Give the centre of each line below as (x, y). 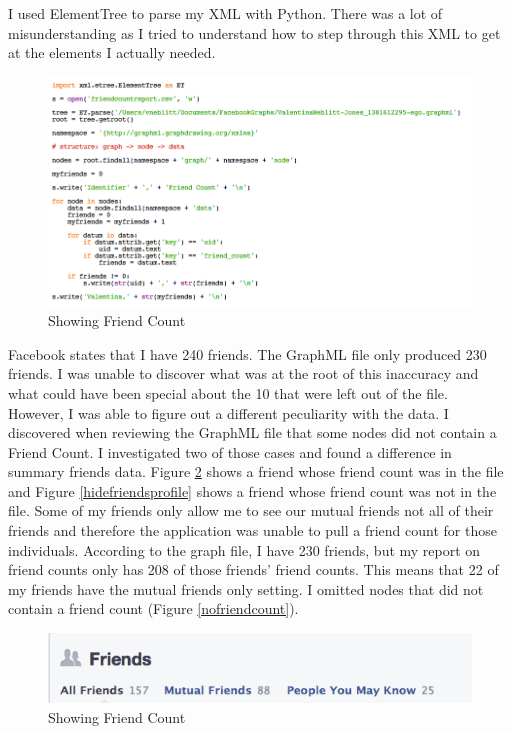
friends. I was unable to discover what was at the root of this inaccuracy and (243, 373)
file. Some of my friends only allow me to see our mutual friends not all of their (251, 510)
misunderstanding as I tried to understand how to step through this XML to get (254, 32)
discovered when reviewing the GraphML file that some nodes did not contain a (252, 432)
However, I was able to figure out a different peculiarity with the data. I (228, 412)
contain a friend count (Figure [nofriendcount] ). (153, 608)
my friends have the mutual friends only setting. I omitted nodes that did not (246, 588)
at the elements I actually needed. (112, 52)
